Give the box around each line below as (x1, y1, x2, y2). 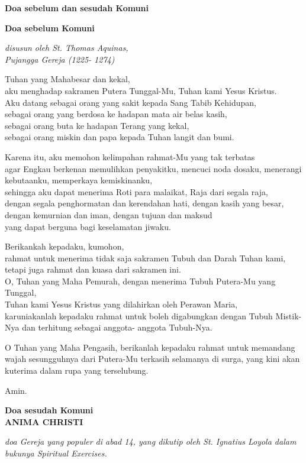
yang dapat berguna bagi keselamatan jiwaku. (5, 220, 171, 232)
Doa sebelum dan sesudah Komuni (5, 2, 149, 14)
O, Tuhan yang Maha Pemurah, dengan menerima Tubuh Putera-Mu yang (5, 274, 276, 287)
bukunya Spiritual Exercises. (5, 447, 107, 459)
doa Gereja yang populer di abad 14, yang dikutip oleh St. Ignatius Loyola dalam (5, 435, 297, 448)
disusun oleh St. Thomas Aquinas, (5, 41, 128, 54)
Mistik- (275, 309, 302, 322)
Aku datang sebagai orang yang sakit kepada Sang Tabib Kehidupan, (5, 96, 256, 108)
